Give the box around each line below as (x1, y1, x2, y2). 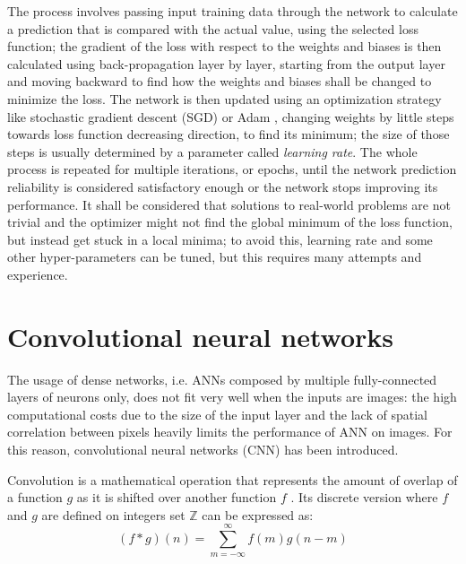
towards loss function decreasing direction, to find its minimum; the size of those (7, 125, 450, 143)
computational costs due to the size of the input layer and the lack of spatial (7, 404, 427, 423)
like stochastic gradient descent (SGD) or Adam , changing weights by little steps (7, 107, 454, 126)
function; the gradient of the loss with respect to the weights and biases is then (7, 37, 442, 56)
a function (7, 488, 63, 507)
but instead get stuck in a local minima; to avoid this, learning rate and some (7, 230, 433, 248)
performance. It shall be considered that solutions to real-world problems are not (7, 195, 451, 213)
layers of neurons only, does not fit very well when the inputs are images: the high (7, 387, 457, 406)
